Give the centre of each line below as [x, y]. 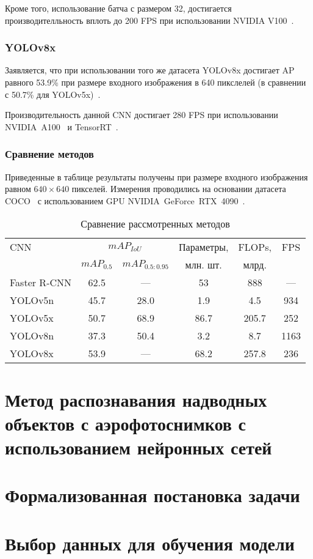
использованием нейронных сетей [139, 447]
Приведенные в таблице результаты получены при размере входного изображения [156, 176]
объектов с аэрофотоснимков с [126, 423]
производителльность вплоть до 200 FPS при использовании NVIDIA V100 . [149, 20]
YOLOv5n [32, 300]
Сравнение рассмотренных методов [155, 224]
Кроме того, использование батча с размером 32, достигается [118, 8]
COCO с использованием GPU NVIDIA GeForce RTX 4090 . [125, 200]
